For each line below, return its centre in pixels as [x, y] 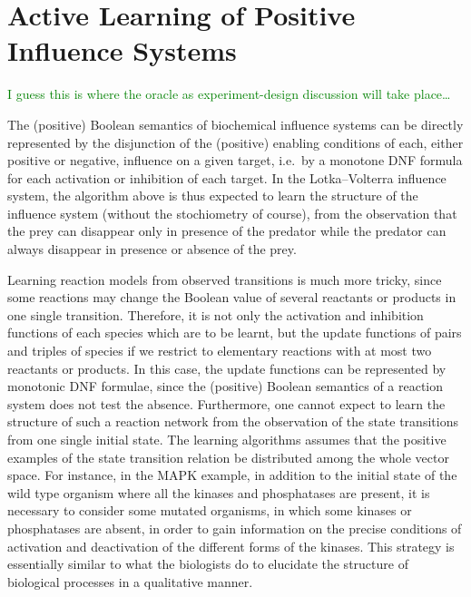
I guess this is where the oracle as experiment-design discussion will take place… [229, 94]
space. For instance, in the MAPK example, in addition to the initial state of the [232, 475]
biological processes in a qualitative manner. [130, 581]
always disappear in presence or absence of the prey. [152, 249]
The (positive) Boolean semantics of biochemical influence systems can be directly [235, 124]
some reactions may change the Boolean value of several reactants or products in [232, 297]
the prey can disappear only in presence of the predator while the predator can [227, 231]
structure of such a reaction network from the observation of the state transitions [233, 421]
